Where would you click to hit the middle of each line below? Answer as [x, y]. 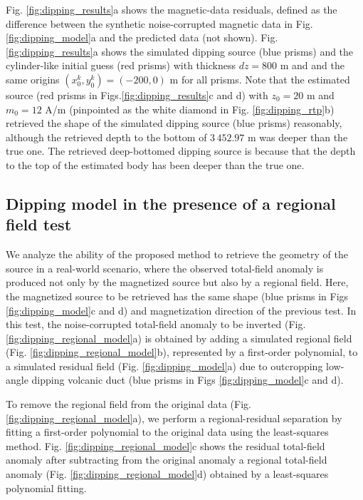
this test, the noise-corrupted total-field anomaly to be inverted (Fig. [156, 324]
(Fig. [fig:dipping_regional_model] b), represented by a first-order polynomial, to [182, 352]
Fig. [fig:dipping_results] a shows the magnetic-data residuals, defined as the [172, 9]
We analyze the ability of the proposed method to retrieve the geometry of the [177, 254]
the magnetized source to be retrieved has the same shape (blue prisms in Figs [177, 296]
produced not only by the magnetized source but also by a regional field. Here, [177, 282]
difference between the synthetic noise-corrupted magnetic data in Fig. [159, 23]
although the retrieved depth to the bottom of [106, 137]
